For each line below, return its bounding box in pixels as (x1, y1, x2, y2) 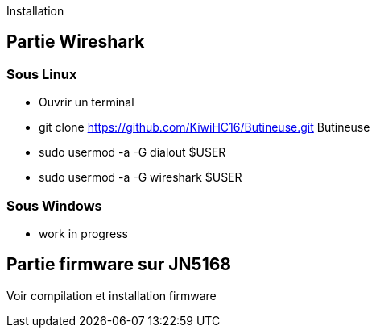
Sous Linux (6, 65, 77, 82)
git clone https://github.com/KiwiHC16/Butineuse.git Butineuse (39, 120, 370, 135)
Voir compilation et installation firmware (6, 288, 217, 303)
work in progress (39, 226, 128, 240)
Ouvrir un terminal (39, 95, 134, 110)
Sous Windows (6, 197, 102, 214)
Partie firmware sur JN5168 (6, 254, 232, 275)
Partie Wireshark (6, 31, 145, 52)
